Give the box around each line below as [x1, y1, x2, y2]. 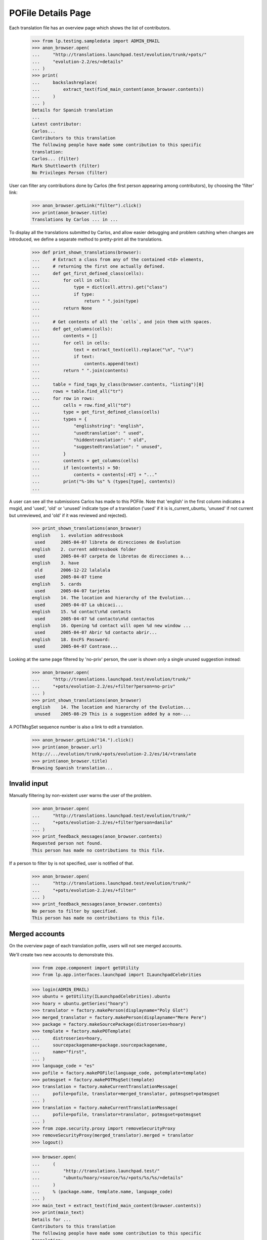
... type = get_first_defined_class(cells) [32, 409, 160, 415]
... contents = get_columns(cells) [32, 458, 139, 464]
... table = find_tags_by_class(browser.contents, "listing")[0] [32, 381, 204, 387]
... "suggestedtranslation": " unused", [32, 444, 163, 450]
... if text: [32, 354, 95, 360]
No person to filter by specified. [32, 908, 118, 914]
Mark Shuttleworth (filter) [32, 163, 100, 169]
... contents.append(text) [32, 361, 139, 367]
